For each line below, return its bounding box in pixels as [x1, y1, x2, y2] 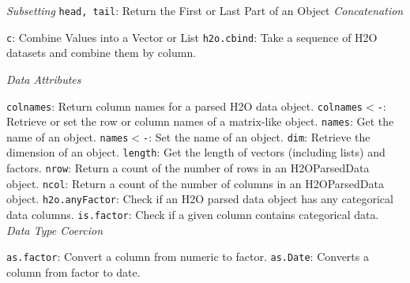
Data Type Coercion [6, 221, 103, 238]
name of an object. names [6, 128, 129, 145]
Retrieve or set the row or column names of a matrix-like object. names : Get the [6, 113, 394, 130]
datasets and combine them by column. [6, 44, 197, 61]
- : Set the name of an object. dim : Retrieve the [143, 128, 371, 145]
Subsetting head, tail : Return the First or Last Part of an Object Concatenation [6, 2, 404, 18]
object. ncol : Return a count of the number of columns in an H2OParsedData [6, 175, 384, 191]
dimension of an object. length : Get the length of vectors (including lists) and [6, 144, 386, 160]
